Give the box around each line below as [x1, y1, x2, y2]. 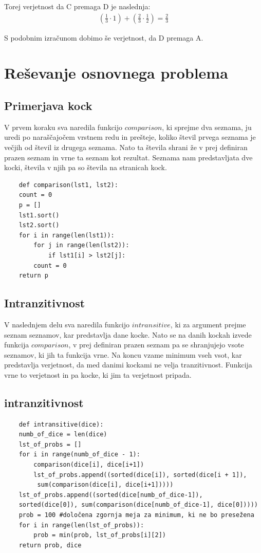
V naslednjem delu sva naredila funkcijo [4, 319, 130, 329]
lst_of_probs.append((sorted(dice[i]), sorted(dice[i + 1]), [33, 471, 247, 478]
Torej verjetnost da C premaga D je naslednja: [4, 1, 151, 11]
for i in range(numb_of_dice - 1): [18, 451, 140, 458]
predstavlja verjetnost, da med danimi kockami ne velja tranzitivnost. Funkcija [4, 359, 252, 370]
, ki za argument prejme [170, 319, 246, 329]
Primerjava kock [4, 97, 92, 113]
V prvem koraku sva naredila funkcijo [4, 121, 123, 132]
